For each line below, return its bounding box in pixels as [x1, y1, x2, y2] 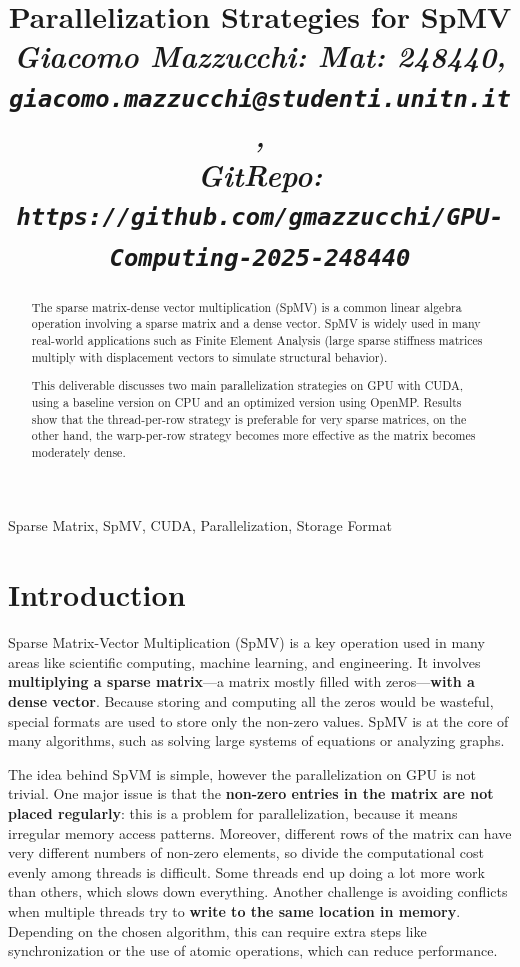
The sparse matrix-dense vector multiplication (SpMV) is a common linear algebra [31, 298, 462, 315]
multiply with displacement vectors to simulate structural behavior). [31, 348, 388, 365]
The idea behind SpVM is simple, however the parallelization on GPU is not [8, 763, 477, 784]
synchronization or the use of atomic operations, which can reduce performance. [8, 940, 498, 961]
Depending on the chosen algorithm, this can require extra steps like [8, 920, 427, 941]
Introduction [8, 574, 186, 615]
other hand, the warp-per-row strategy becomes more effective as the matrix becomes [31, 427, 476, 444]
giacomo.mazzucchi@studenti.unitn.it [9, 84, 511, 113]
